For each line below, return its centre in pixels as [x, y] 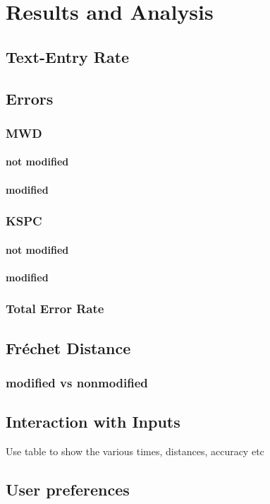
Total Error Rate [55, 309]
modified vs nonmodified [77, 382]
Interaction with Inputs [93, 422]
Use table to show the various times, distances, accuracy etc [135, 451]
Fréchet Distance [68, 347]
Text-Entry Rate [68, 56]
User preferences [68, 490]
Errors [30, 98]
